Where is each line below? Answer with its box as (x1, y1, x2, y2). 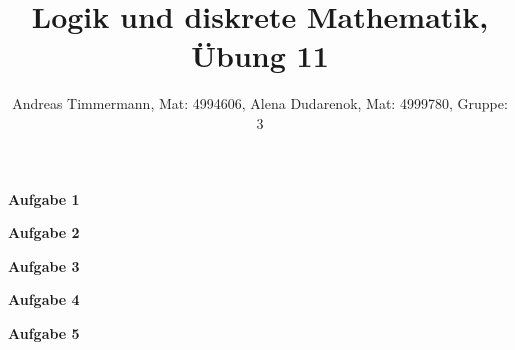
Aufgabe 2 (8, 222, 80, 243)
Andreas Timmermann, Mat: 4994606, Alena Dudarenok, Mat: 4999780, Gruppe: (12, 93, 508, 114)
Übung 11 (191, 35, 329, 76)
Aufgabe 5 (8, 322, 80, 343)
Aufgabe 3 (8, 255, 80, 276)
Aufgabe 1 (8, 188, 80, 209)
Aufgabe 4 (8, 289, 80, 310)
